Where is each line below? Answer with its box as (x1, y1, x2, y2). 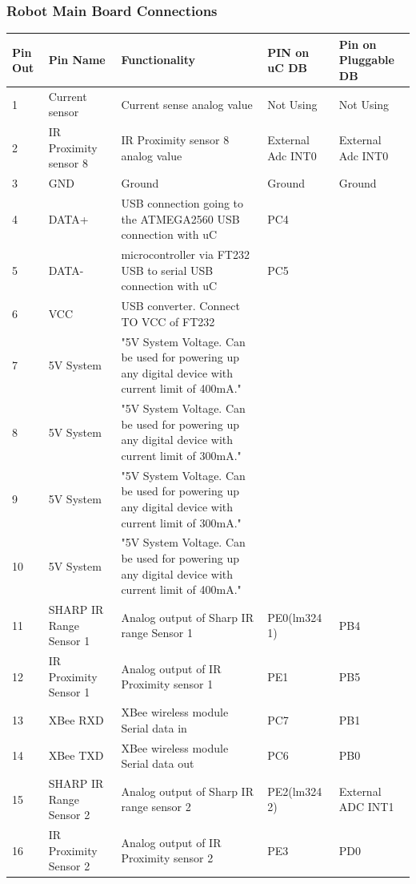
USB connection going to (121, 195, 244, 212)
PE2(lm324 (267, 782, 322, 799)
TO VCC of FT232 (121, 313, 215, 329)
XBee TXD (48, 747, 104, 764)
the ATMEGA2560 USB (121, 210, 240, 227)
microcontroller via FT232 (121, 246, 250, 263)
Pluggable (338, 51, 394, 68)
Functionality (121, 51, 196, 68)
